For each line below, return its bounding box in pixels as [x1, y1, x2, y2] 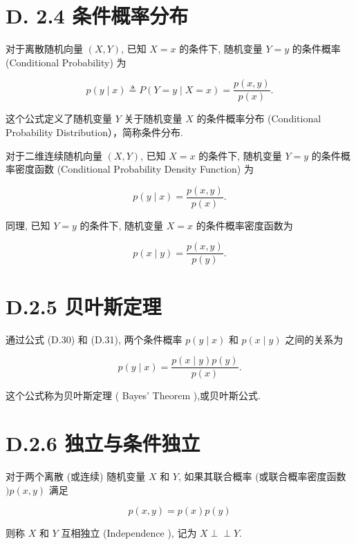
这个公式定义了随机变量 [6, 111, 112, 126]
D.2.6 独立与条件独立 [6, 429, 200, 457]
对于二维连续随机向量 [6, 148, 102, 162]
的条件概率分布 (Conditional [196, 111, 321, 126]
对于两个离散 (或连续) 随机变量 [6, 468, 146, 483]
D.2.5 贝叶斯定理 [6, 291, 162, 320]
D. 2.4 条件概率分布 [6, 1, 189, 30]
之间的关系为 [285, 332, 344, 346]
